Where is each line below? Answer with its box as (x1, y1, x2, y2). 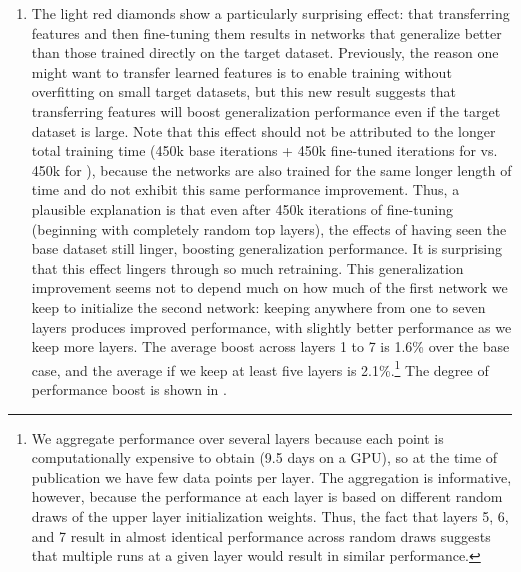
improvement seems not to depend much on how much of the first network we (31, 277, 508, 298)
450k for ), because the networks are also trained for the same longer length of (31, 159, 512, 180)
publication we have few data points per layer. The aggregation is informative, (31, 466, 512, 487)
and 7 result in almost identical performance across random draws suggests (31, 525, 491, 546)
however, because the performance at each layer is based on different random (31, 486, 503, 507)
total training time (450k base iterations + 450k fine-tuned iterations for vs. (31, 140, 498, 161)
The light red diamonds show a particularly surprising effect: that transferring (31, 3, 510, 23)
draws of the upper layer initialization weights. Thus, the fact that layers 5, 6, (31, 505, 509, 526)
